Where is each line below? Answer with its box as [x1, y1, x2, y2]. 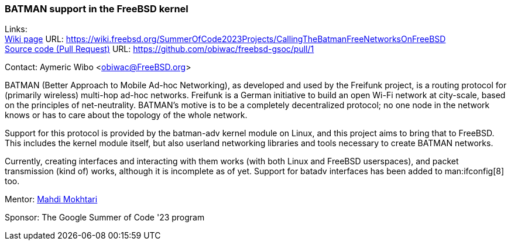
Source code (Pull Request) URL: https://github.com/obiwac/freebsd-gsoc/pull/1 [5, 44, 314, 54]
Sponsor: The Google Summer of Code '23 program [5, 212, 205, 223]
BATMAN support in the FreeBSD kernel [5, 3, 188, 15]
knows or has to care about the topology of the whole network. [5, 110, 248, 120]
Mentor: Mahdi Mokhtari [5, 194, 98, 205]
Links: [5, 24, 28, 34]
